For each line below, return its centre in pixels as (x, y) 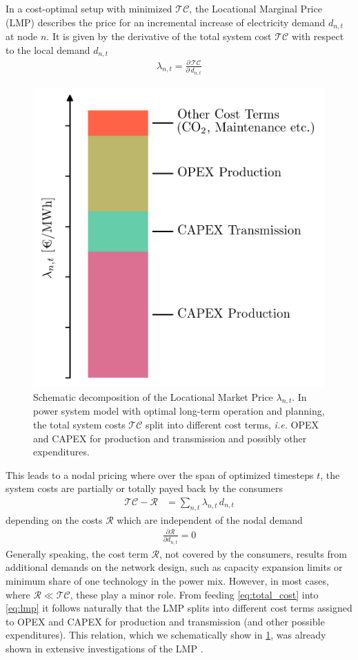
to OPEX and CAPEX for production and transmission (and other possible (165, 621)
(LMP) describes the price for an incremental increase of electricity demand (166, 22)
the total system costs (79, 424)
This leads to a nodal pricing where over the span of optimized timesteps (160, 474)
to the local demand (48, 49)
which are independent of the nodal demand (210, 519)
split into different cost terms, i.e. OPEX (232, 424)
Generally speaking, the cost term (77, 553)
